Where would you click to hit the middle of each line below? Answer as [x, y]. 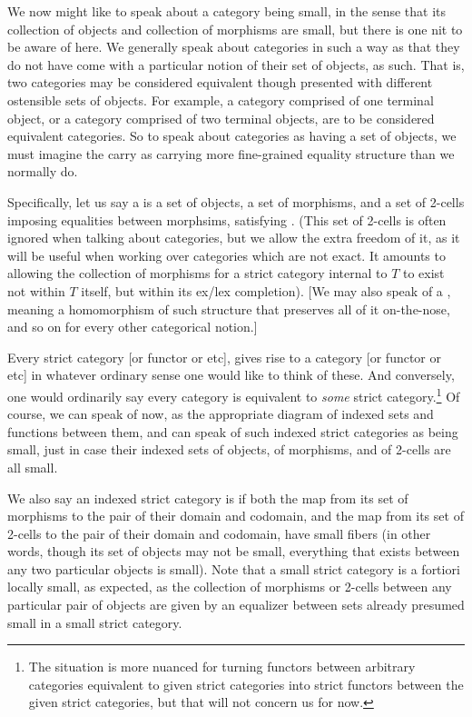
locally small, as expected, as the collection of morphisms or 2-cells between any [230, 587]
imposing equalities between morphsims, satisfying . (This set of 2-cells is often [227, 219]
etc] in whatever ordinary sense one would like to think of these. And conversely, [231, 375]
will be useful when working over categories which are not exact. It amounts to [226, 255]
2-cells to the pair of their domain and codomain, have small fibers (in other [219, 533]
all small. [33, 467]
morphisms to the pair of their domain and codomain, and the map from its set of [236, 516]
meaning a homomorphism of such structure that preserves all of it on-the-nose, [229, 309]
